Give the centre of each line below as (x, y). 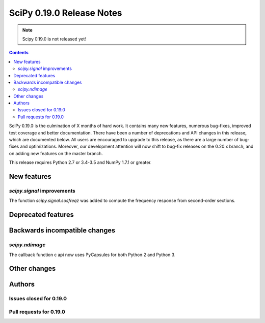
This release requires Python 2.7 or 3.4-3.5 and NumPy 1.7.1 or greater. (80, 162)
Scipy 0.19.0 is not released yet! (54, 39)
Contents (19, 53)
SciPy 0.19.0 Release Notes (66, 13)
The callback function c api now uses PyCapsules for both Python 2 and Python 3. (92, 255)
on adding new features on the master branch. (56, 153)
